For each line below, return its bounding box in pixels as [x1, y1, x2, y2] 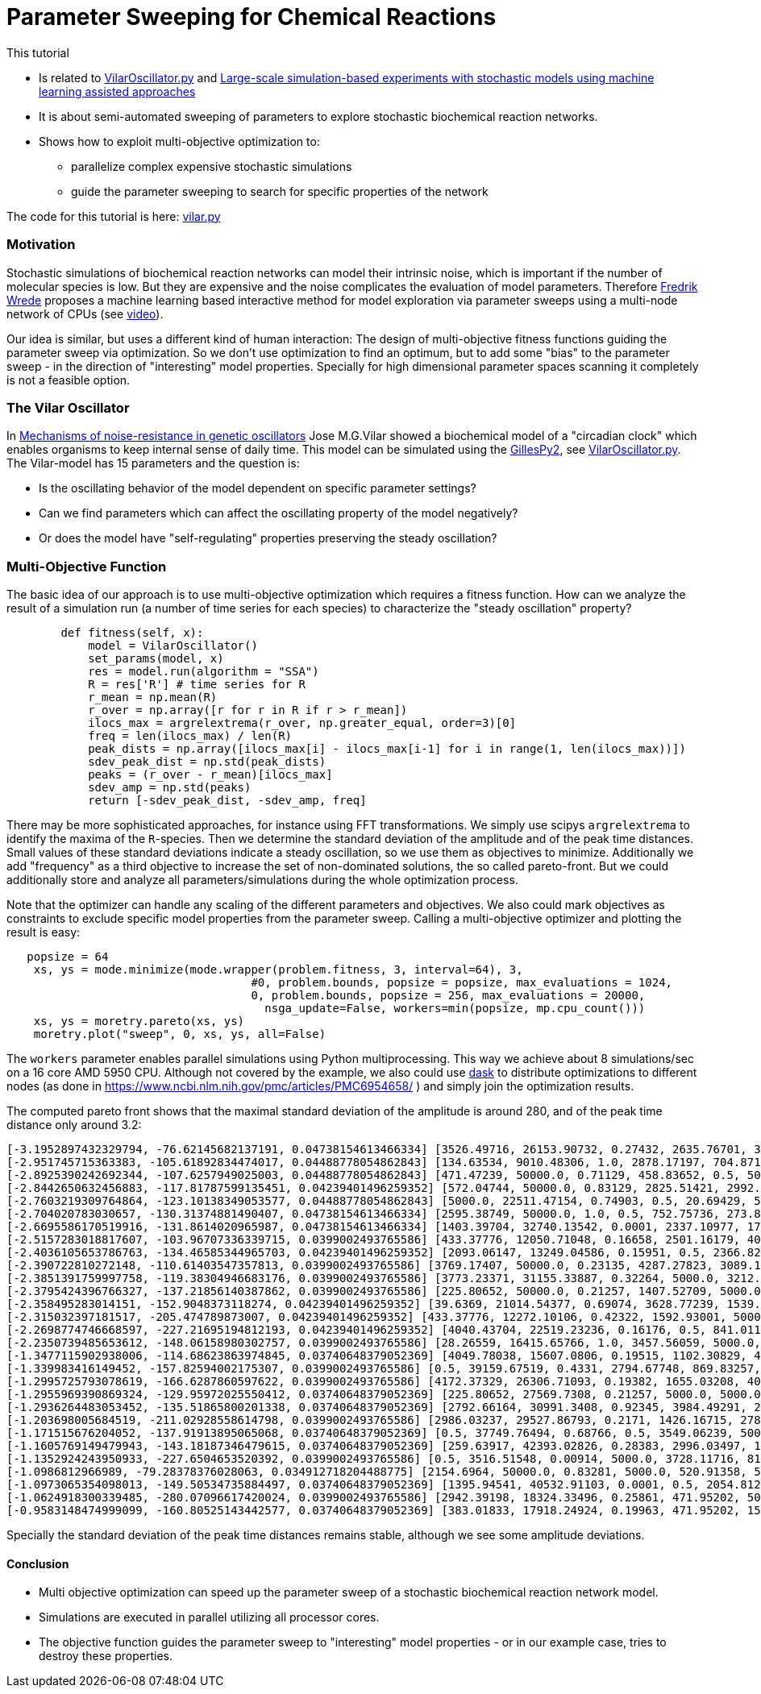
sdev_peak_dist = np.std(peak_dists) [88, 755, 326, 768]
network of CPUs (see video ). [6, 306, 164, 321]
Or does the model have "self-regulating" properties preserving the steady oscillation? [39, 531, 497, 546]
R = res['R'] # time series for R [88, 678, 306, 691]
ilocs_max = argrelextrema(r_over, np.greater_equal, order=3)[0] [88, 716, 517, 729]
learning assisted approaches [39, 84, 196, 98]
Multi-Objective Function [6, 558, 167, 575]
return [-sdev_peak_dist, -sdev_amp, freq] [88, 794, 367, 807]
